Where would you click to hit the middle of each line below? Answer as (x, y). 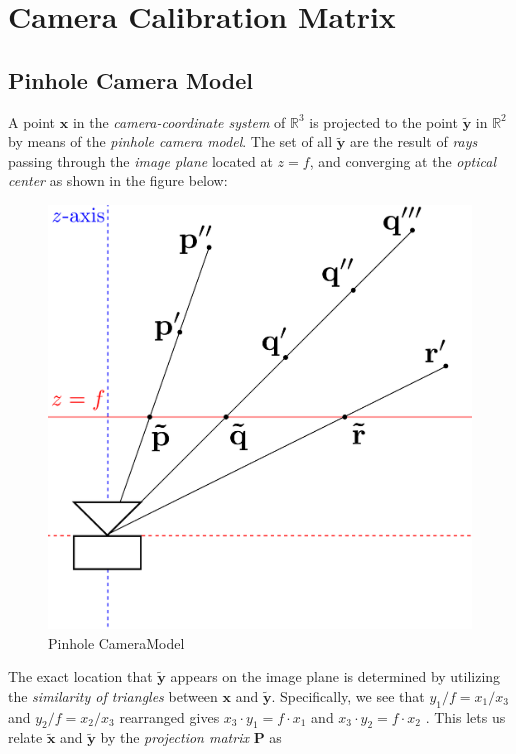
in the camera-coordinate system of (179, 121)
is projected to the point (383, 121)
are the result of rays (413, 141)
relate (25, 737)
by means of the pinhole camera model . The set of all (170, 141)
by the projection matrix (174, 737)
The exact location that (80, 676)
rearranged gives (169, 716)
